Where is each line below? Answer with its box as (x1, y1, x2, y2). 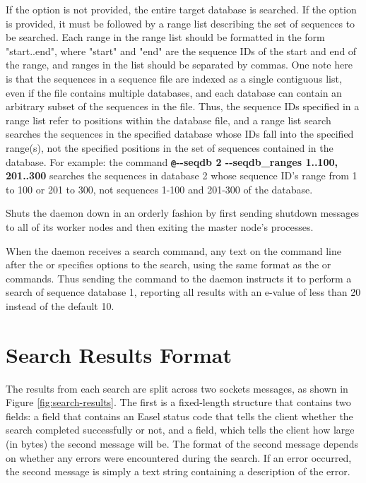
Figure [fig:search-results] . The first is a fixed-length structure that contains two (6, 395, 351, 410)
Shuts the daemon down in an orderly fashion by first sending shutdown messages (6, 205, 360, 220)
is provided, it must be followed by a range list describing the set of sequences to (6, 16, 355, 30)
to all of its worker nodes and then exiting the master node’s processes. (6, 219, 314, 234)
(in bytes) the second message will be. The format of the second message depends (6, 436, 359, 451)
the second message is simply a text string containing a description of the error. (6, 464, 350, 479)
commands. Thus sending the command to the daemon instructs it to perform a (6, 270, 352, 285)
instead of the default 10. (6, 298, 114, 313)
